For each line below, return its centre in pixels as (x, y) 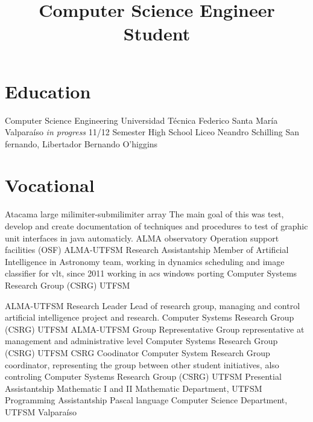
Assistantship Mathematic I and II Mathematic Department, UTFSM (134, 388)
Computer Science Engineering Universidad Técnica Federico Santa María (141, 120)
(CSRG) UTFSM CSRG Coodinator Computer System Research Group (138, 352)
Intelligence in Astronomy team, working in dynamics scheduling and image (145, 261)
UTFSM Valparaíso (41, 411)
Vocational (50, 185)
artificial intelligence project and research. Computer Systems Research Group (150, 317)
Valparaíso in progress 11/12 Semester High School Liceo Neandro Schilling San (152, 132)
